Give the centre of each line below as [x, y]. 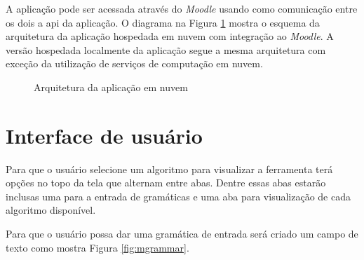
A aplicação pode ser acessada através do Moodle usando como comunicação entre [182, 8]
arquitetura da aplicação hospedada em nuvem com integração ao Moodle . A [170, 36]
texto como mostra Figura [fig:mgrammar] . [97, 247]
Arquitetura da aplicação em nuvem [111, 87]
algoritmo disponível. [51, 210]
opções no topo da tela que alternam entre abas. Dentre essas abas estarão [166, 183]
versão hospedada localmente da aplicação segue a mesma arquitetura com [166, 49]
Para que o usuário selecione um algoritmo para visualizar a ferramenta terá [169, 169]
